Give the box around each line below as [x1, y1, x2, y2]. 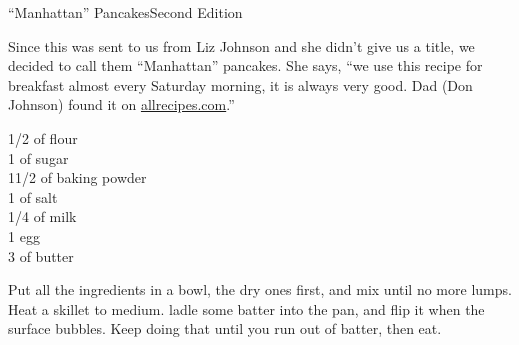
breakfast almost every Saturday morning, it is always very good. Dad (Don [8, 74, 473, 95]
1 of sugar [8, 147, 69, 168]
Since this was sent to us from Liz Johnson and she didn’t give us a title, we [8, 35, 475, 56]
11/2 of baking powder [8, 167, 147, 188]
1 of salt [8, 186, 58, 207]
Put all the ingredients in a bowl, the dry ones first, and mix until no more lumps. [8, 279, 512, 300]
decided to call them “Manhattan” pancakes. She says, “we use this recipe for [8, 55, 483, 76]
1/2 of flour [8, 127, 78, 148]
